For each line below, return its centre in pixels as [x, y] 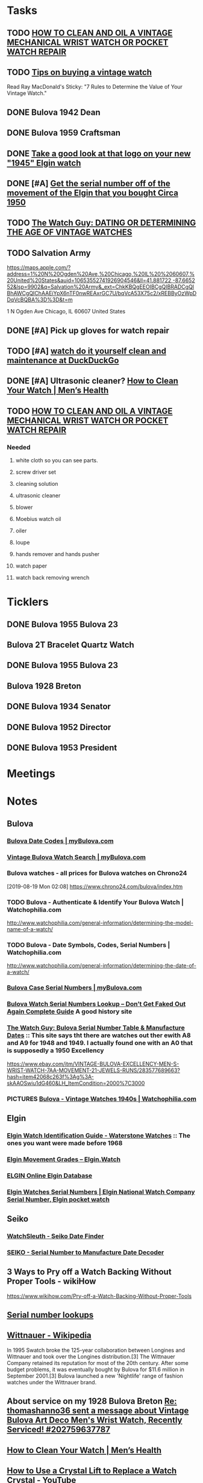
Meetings [31, 774]
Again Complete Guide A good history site [70, 1012]
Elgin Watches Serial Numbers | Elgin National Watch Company [101, 1191]
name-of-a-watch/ [30, 929]
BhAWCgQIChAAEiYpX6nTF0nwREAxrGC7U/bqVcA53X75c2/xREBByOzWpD [102, 293]
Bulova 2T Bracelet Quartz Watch [70, 645]
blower [24, 507]
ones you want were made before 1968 [65, 1143]
